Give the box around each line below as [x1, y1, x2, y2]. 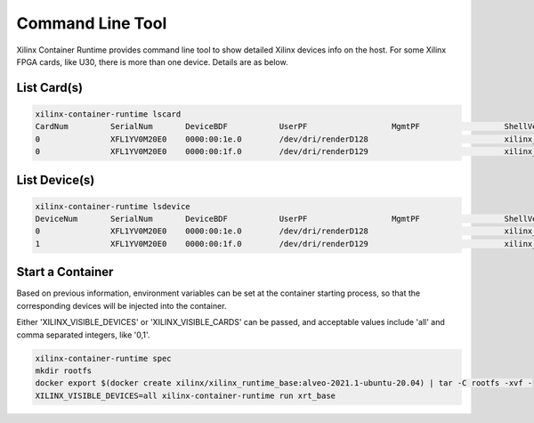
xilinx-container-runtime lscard [35, 109, 182, 119]
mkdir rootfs [35, 365, 93, 376]
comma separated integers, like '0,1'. [16, 329, 150, 340]
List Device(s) [16, 172, 95, 187]
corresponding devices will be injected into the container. [16, 300, 227, 311]
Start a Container [16, 264, 114, 280]
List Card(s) [16, 80, 84, 95]
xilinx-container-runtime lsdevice [35, 201, 190, 211]
